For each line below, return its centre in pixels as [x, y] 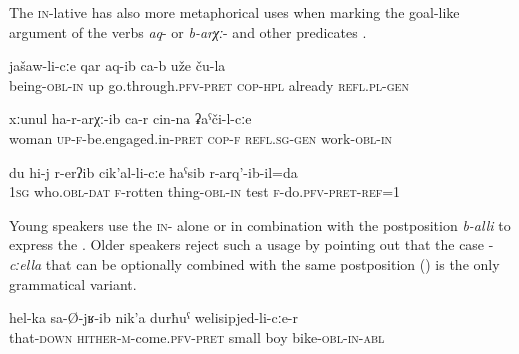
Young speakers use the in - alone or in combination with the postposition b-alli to [260, 224]
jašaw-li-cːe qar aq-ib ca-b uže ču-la [117, 65]
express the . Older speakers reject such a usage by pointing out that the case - [251, 244]
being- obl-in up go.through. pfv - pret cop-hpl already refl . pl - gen [209, 84]
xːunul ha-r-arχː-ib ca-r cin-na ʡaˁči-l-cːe [130, 118]
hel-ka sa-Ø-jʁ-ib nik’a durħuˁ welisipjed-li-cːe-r [153, 317]
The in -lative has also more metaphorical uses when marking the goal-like [234, 12]
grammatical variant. [73, 283]
